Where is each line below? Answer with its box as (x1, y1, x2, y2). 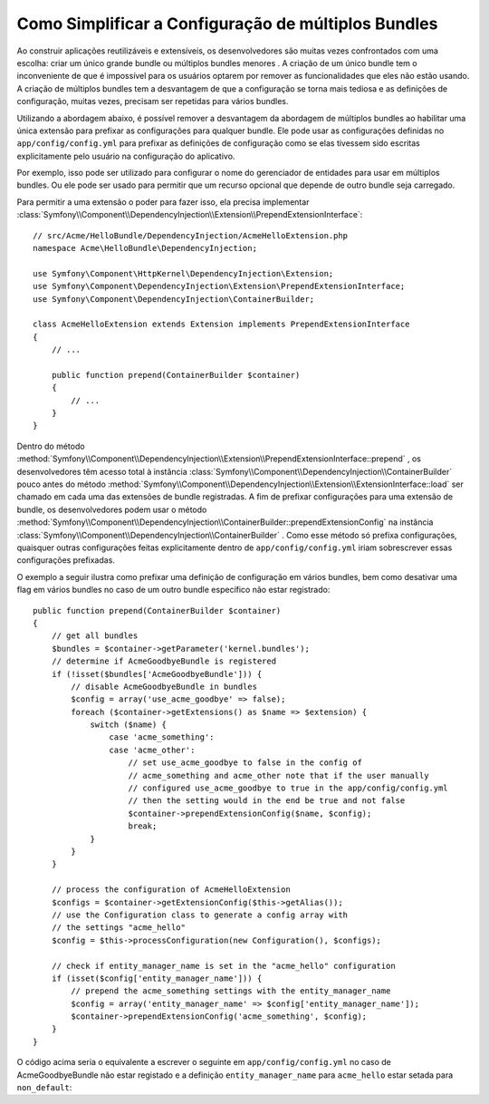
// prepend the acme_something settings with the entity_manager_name (71, 986, 391, 996)
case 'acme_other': (109, 744, 196, 755)
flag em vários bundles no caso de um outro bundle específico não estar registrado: (16, 585, 331, 596)
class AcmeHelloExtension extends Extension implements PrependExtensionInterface (33, 319, 410, 330)
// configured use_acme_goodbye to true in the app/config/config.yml (128, 783, 448, 793)
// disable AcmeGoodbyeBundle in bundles (71, 681, 258, 692)
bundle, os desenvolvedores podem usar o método (16, 504, 207, 515)
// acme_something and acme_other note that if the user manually (128, 770, 429, 780)
